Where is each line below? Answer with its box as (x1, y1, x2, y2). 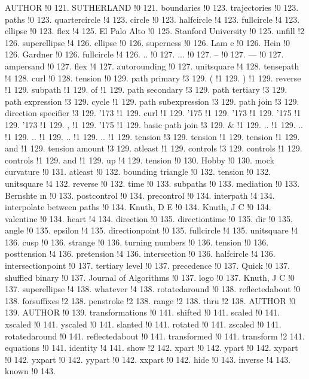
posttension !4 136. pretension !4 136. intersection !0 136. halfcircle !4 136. (5, 247, 276, 260)
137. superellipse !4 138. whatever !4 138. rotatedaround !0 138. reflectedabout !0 (5, 283, 301, 295)
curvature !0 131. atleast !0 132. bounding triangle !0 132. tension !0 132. (5, 165, 271, 178)
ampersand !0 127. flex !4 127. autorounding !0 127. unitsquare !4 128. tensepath (5, 59, 299, 72)
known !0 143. (5, 365, 56, 377)
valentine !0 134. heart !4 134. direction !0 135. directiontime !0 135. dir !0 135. (5, 212, 293, 225)
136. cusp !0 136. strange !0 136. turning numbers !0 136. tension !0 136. (5, 235, 269, 248)
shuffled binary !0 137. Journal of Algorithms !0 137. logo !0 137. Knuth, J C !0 (5, 271, 295, 283)
